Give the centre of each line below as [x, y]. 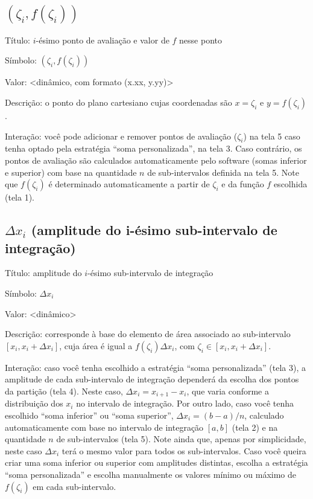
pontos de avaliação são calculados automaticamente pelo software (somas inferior [156, 160]
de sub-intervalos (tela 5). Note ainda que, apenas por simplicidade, [181, 439]
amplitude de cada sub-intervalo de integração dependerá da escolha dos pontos [152, 379]
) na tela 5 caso [272, 136]
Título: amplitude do [43, 273]
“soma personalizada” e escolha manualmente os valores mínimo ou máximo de [150, 474]
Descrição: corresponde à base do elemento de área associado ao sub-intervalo [148, 334]
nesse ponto [201, 40]
